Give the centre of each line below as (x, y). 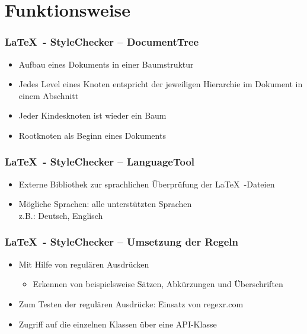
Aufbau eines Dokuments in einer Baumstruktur (106, 64)
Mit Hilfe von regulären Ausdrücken (84, 264)
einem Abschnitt (49, 95)
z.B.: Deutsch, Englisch (61, 215)
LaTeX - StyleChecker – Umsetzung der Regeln (121, 242)
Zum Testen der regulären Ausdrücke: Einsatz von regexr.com (131, 303)
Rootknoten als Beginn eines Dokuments (92, 135)
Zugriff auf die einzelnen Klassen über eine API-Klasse (118, 324)
